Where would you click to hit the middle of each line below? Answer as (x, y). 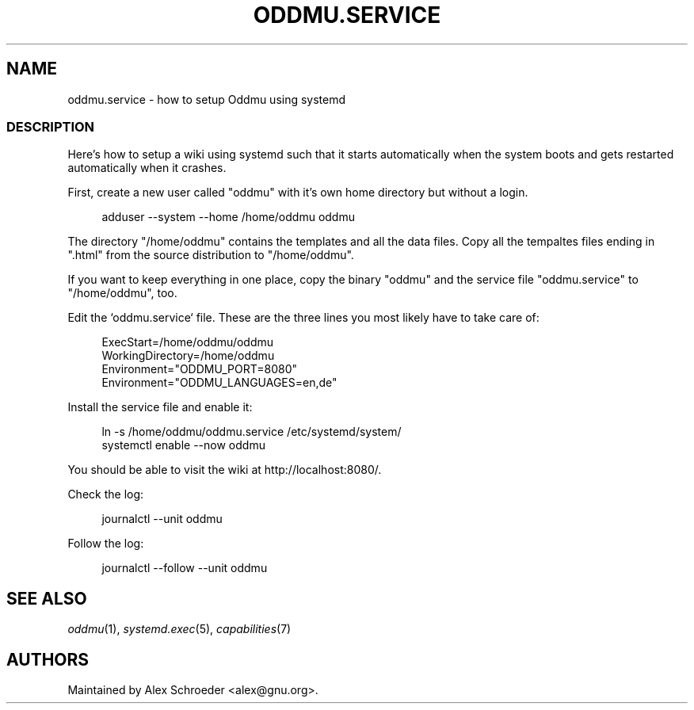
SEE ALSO (47, 598)
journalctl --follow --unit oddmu (185, 568)
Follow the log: (106, 544)
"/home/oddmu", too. (122, 293)
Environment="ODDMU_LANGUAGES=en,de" (219, 383)
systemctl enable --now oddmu (183, 445)
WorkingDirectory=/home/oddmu (188, 356)
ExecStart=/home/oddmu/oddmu (188, 342)
